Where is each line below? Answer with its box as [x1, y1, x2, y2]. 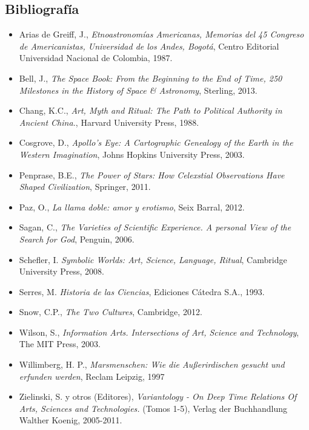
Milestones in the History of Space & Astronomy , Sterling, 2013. [19, 83, 257, 96]
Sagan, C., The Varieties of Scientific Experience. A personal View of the [19, 221, 291, 233]
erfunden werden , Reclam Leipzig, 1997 [19, 370, 165, 382]
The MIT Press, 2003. [19, 337, 101, 350]
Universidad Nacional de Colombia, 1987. [19, 51, 173, 64]
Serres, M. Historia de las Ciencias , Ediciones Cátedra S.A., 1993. [19, 285, 265, 298]
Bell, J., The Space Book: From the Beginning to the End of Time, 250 [19, 71, 282, 84]
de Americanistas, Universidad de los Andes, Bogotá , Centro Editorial [19, 39, 279, 52]
